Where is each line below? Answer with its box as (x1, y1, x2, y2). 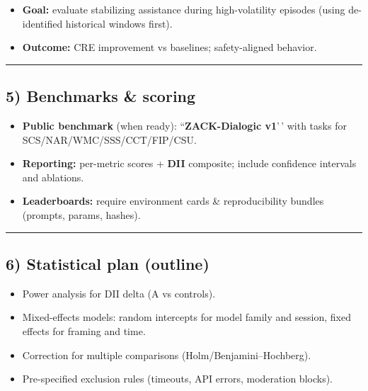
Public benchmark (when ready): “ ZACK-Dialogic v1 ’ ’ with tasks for (22, 118, 347, 132)
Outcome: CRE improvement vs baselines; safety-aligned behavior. (22, 40, 317, 55)
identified (22, 16, 63, 30)
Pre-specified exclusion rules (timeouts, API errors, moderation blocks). (22, 371, 333, 386)
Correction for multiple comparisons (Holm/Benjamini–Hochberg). (22, 347, 311, 362)
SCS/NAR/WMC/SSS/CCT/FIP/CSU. (22, 132, 197, 147)
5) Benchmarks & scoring (6, 85, 196, 107)
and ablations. (22, 169, 84, 184)
